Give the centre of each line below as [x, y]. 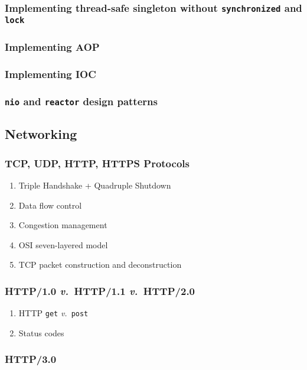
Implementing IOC [50, 74]
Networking [41, 134]
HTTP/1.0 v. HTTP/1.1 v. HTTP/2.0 [100, 291]
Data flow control [50, 205]
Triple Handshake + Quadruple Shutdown [95, 185]
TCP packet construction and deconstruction [100, 264]
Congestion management [63, 225]
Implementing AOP [52, 46]
